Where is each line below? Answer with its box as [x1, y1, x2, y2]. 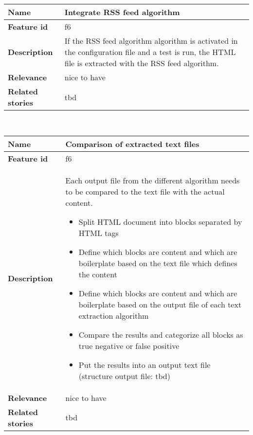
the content [78, 268, 117, 280]
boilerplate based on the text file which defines [78, 257, 237, 269]
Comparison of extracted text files [65, 138, 199, 149]
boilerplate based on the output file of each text [78, 298, 242, 310]
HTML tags [78, 227, 119, 238]
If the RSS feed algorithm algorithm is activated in [64, 35, 238, 46]
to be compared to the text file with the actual [65, 185, 225, 197]
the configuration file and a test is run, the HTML [64, 46, 236, 57]
